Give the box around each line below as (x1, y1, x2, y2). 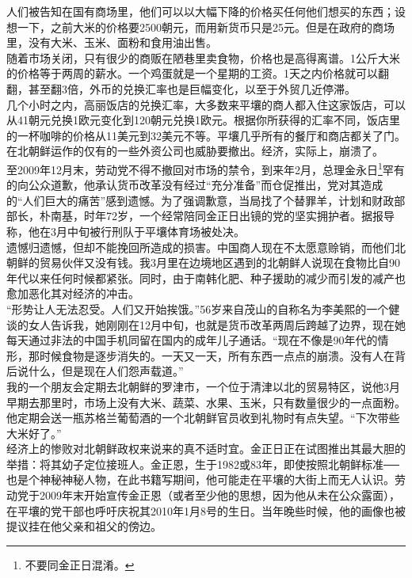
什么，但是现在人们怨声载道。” (28, 363, 184, 379)
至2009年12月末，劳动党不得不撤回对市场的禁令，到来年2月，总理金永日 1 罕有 (6, 158, 405, 177)
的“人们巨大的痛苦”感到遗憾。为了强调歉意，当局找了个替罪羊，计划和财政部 (6, 192, 406, 208)
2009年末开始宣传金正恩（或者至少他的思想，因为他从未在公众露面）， (39, 487, 400, 504)
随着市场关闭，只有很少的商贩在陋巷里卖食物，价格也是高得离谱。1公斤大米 (6, 49, 400, 66)
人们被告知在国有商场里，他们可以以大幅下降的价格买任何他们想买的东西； (6, 3, 395, 19)
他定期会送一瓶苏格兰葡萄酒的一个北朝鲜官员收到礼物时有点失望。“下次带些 (6, 409, 400, 426)
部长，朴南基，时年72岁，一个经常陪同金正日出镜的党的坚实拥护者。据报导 (6, 207, 395, 224)
